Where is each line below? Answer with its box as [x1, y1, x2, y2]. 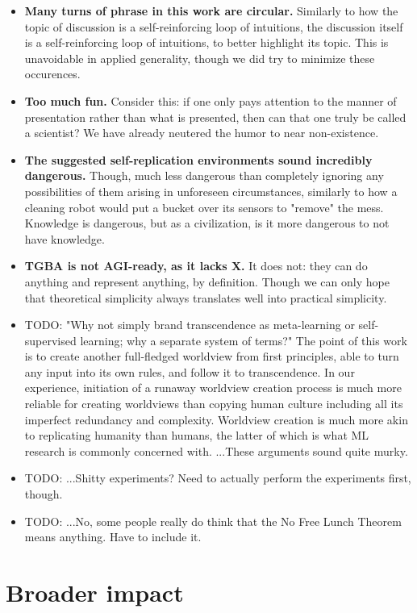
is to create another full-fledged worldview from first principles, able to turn [24, 348, 399, 365]
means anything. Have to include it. [24, 528, 202, 545]
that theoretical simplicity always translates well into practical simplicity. [24, 289, 387, 306]
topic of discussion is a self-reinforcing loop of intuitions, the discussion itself [24, 18, 403, 35]
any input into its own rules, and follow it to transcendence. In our [24, 363, 355, 380]
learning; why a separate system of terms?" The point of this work [80, 332, 407, 348]
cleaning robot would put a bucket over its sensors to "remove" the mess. [24, 198, 384, 215]
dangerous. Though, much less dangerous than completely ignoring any [24, 167, 384, 184]
